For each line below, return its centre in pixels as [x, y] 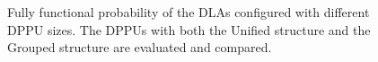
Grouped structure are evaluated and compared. [140, 47]
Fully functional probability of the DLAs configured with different [189, 12]
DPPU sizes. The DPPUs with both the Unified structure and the [189, 29]
